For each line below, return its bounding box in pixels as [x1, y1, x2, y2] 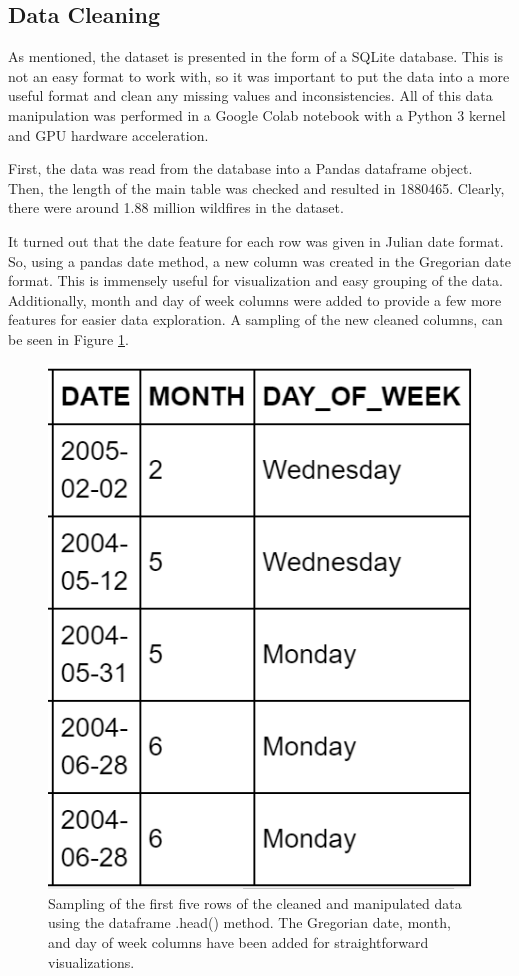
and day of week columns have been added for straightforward [48, 932, 429, 953]
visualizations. [48, 951, 135, 972]
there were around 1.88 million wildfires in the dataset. [8, 197, 344, 218]
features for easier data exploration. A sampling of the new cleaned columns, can [8, 309, 503, 330]
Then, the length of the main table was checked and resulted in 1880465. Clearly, [8, 177, 505, 198]
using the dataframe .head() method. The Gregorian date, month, [48, 912, 451, 933]
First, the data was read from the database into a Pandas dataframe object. [8, 158, 473, 179]
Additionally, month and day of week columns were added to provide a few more [8, 289, 502, 310]
